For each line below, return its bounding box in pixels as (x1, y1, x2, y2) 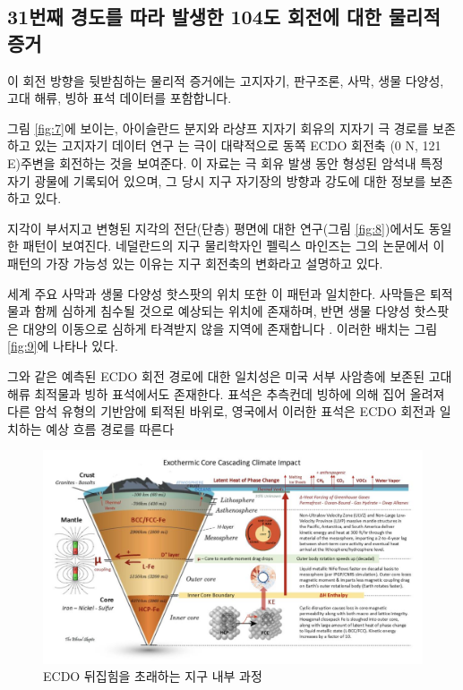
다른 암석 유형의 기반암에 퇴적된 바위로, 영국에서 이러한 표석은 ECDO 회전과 (7, 402, 436, 421)
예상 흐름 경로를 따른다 (46, 419, 175, 438)
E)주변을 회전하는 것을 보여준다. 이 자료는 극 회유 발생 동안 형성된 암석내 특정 (7, 153, 443, 172)
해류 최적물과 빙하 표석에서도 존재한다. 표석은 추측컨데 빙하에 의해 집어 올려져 (7, 384, 445, 403)
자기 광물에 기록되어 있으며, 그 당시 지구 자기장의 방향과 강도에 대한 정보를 (7, 171, 426, 190)
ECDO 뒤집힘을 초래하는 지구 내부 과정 (43, 667, 262, 686)
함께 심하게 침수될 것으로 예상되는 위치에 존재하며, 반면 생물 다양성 (34, 302, 410, 320)
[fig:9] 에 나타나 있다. (7, 336, 118, 355)
